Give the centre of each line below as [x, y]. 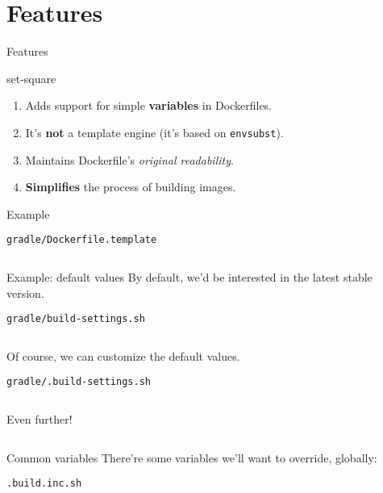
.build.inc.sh [44, 484]
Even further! [40, 419]
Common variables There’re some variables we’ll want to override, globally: [192, 457]
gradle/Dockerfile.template [82, 240]
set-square [31, 78]
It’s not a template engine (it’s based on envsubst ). [154, 132]
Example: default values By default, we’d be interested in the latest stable [189, 277]
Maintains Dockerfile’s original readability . [129, 159]
